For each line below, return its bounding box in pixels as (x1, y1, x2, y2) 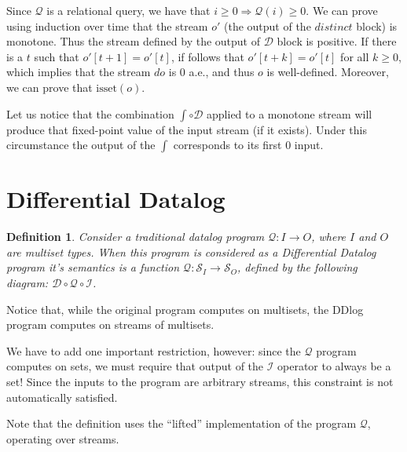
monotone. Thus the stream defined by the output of (6, 33, 260, 49)
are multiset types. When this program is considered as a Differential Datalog (6, 243, 376, 260)
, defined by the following (236, 259, 357, 275)
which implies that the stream (6, 64, 151, 80)
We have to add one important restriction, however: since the (6, 342, 301, 359)
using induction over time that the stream (6, 17, 208, 34)
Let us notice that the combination (6, 105, 174, 122)
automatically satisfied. (6, 388, 118, 405)
